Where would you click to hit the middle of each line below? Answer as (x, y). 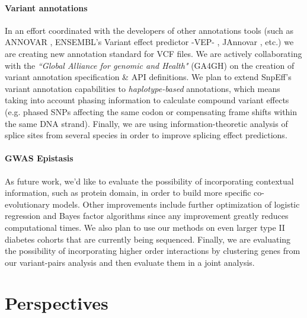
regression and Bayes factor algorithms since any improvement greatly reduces (147, 216)
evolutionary (27, 204)
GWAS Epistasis (39, 158)
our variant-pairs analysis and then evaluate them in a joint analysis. (130, 262)
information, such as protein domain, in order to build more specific (128, 193)
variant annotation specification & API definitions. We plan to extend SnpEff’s (148, 77)
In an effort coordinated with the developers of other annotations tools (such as (149, 30)
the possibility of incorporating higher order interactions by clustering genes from (153, 251)
